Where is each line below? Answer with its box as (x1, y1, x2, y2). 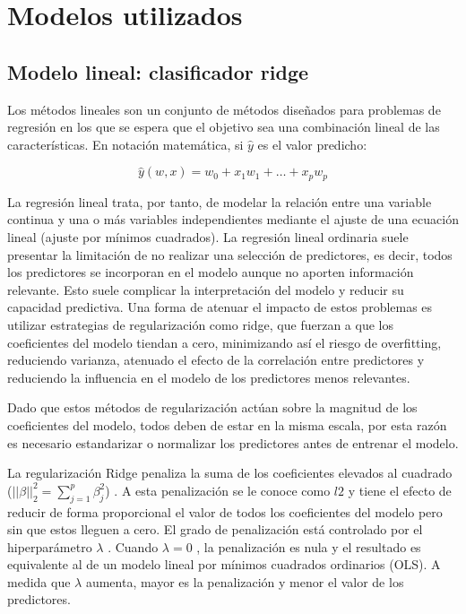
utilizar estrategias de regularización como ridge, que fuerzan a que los (7, 315, 393, 333)
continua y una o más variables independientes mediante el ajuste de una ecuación (7, 210, 459, 229)
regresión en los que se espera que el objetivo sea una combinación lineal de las (7, 117, 440, 136)
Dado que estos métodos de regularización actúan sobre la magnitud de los (7, 398, 418, 417)
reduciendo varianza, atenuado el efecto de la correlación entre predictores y (7, 350, 425, 369)
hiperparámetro (7, 537, 92, 556)
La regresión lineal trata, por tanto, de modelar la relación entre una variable (7, 192, 432, 211)
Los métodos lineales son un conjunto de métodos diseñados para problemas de (7, 99, 441, 118)
